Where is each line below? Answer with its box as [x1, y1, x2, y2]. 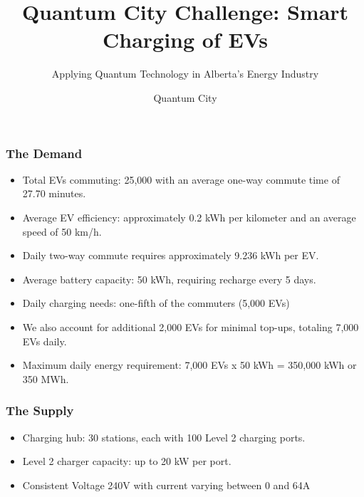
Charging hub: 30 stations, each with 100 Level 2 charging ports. [22, 429, 306, 444]
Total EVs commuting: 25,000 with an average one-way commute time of [22, 172, 340, 187]
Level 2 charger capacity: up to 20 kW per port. [22, 454, 232, 469]
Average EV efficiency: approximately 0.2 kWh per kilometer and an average [22, 209, 356, 224]
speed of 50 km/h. [22, 224, 102, 239]
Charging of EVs [102, 25, 268, 54]
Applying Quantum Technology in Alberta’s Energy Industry [51, 66, 319, 81]
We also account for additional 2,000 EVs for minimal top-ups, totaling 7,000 [22, 319, 359, 334]
